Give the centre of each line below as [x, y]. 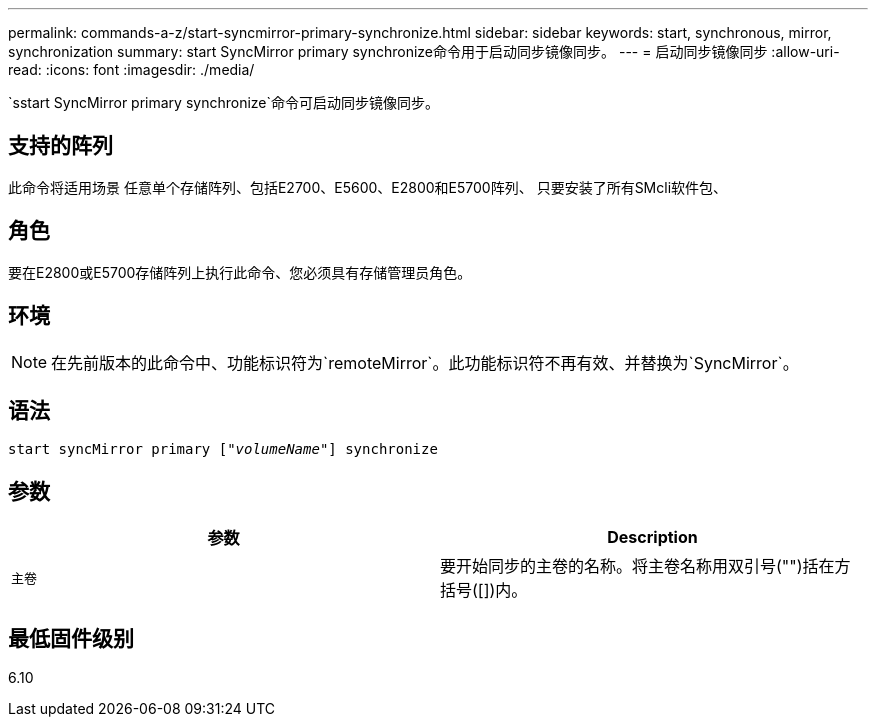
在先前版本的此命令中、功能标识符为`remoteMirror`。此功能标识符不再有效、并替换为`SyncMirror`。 [425, 362]
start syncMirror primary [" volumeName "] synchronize [223, 449]
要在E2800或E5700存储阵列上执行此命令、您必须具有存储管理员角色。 [240, 272]
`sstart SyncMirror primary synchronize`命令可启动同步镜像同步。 [223, 102]
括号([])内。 [484, 590]
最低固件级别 [71, 638]
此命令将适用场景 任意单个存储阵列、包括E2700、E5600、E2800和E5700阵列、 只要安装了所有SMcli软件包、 [368, 187]
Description [652, 537]
